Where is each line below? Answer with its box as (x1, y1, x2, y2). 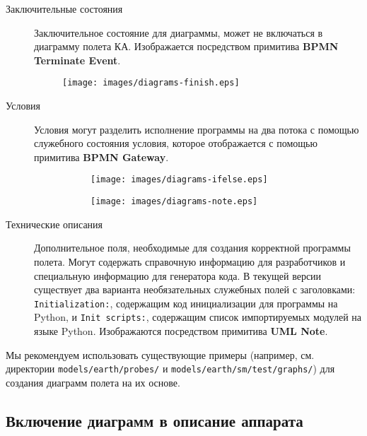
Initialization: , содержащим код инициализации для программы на (34, 295, 338, 310)
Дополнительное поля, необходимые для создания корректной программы (34, 240, 351, 255)
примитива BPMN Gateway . (34, 149, 169, 164)
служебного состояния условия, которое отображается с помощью (34, 136, 318, 151)
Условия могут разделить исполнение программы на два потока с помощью (34, 122, 359, 136)
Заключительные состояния (6, 1, 123, 16)
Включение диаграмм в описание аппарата (6, 409, 303, 431)
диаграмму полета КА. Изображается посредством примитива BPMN (34, 39, 339, 54)
